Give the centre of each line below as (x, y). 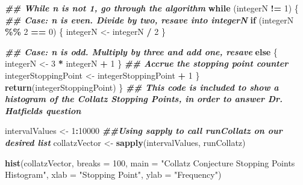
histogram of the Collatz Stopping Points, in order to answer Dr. (144, 99)
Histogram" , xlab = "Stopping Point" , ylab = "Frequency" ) (113, 174)
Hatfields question (43, 110)
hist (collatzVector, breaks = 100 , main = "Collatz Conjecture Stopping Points (150, 162)
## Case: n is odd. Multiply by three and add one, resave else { (141, 51)
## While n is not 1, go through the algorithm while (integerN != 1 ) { (152, 8)
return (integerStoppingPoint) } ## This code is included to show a (142, 87)
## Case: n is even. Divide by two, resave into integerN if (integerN (149, 20)
